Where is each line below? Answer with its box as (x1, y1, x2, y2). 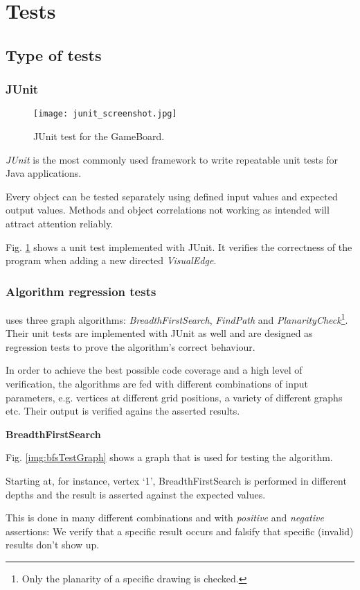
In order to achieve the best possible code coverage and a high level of (6, 363, 303, 377)
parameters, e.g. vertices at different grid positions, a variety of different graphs (6, 390, 343, 404)
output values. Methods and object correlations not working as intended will (6, 202, 330, 217)
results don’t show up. (6, 537, 100, 552)
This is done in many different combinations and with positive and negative (6, 510, 324, 525)
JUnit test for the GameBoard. (33, 129, 165, 144)
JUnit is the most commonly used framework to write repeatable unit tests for (6, 152, 339, 166)
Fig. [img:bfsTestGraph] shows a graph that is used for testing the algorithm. (6, 450, 333, 465)
